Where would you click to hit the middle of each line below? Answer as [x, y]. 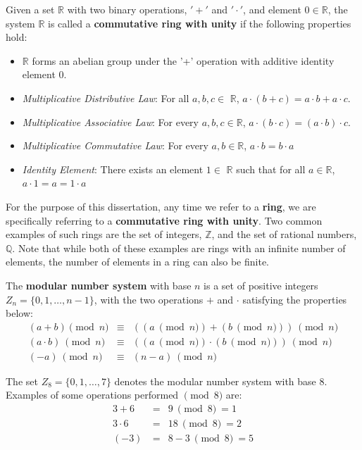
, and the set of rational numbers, [284, 234]
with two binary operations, [127, 9]
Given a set [30, 9]
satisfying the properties [295, 299]
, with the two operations [149, 299]
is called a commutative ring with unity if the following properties [200, 23]
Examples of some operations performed [92, 395]
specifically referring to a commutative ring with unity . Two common [164, 220]
